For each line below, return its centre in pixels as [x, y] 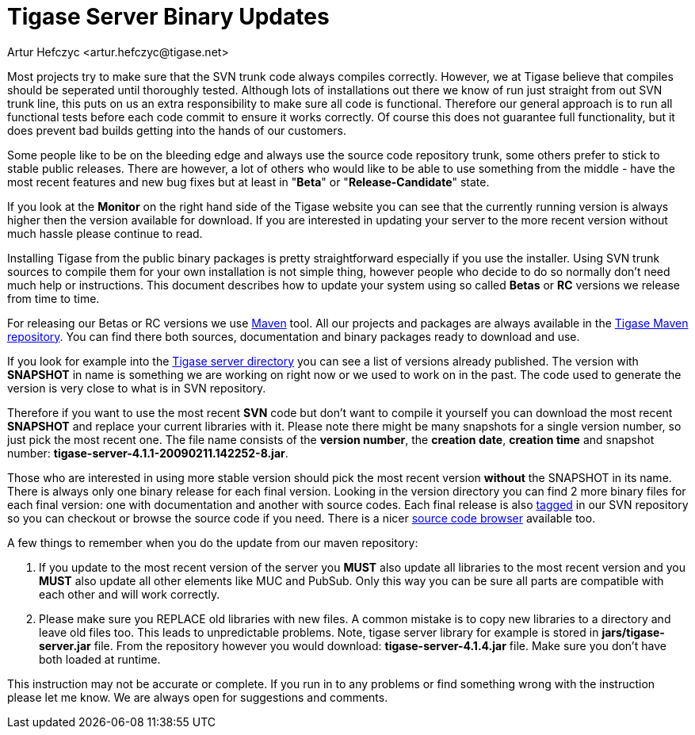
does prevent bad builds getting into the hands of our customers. [177, 130]
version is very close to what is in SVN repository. [137, 388]
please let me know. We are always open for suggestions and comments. [198, 697]
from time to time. [53, 298]
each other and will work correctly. [130, 594]
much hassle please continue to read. [105, 233]
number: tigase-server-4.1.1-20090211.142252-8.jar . [148, 453]
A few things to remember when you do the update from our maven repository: [213, 542]
